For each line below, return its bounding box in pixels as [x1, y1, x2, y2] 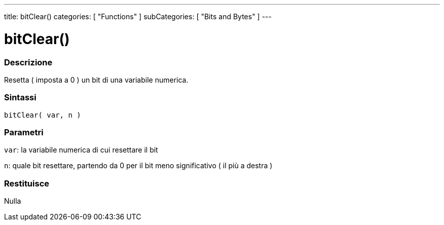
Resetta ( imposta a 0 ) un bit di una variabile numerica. [4, 75, 189, 84]
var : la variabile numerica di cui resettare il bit [4, 145, 158, 155]
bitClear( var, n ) [4, 110, 81, 119]
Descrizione [4, 57, 53, 67]
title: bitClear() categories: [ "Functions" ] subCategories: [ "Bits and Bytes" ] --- [4, 12, 272, 21]
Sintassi [4, 92, 36, 103]
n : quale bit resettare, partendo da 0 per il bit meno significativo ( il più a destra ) [4, 161, 273, 170]
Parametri [4, 127, 44, 137]
